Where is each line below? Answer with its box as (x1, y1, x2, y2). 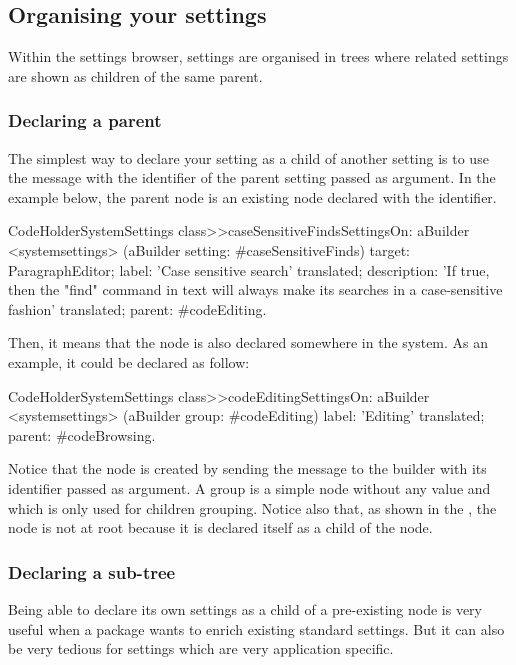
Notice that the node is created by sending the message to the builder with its (8, 458, 487, 479)
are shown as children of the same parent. (8, 65, 263, 86)
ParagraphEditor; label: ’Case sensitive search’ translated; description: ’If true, (8, 259, 490, 280)
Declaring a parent (8, 108, 162, 133)
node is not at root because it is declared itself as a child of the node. (8, 517, 433, 538)
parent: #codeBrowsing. (8, 424, 156, 445)
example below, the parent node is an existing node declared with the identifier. (8, 186, 497, 207)
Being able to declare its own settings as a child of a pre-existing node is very (8, 598, 482, 619)
